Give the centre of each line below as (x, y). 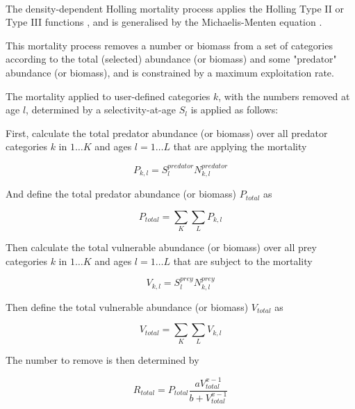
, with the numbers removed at (284, 96)
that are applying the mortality (240, 146)
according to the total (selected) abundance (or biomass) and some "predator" (171, 59)
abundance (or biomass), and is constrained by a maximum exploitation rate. (170, 72)
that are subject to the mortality (243, 260)
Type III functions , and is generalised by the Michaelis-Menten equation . (164, 22)
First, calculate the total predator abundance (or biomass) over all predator (167, 133)
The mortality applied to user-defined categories (108, 96)
